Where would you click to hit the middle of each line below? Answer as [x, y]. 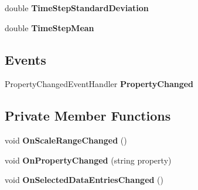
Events [25, 59]
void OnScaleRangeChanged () [66, 140]
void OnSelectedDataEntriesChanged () [84, 180]
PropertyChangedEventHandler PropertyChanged [99, 84]
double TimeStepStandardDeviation [77, 8]
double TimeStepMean [49, 27]
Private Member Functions [88, 116]
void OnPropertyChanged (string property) [88, 160]
